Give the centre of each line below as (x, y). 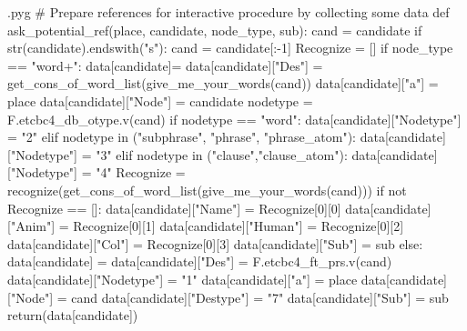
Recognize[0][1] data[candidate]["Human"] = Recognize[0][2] (239, 226)
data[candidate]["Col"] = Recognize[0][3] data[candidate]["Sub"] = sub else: (215, 243)
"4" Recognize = (141, 172)
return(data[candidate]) (73, 315)
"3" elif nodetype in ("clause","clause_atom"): (222, 154)
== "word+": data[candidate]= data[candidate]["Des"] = (165, 65)
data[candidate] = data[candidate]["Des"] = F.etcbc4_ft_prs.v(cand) (200, 261)
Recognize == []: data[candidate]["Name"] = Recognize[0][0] (174, 208)
